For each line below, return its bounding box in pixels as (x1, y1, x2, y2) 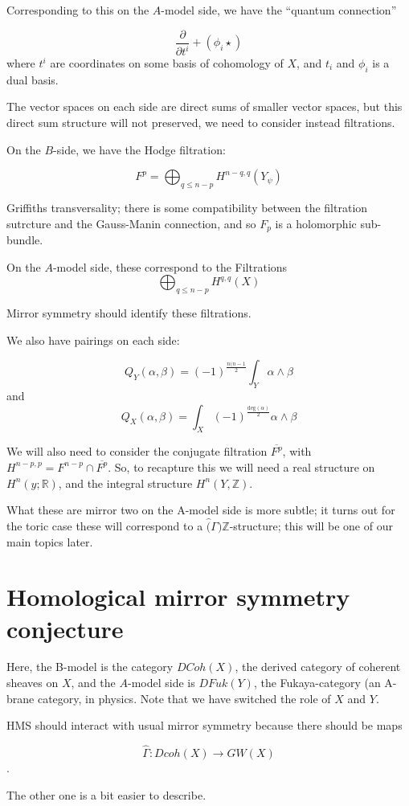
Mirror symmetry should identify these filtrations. (6, 305, 252, 321)
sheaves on (6, 674, 59, 691)
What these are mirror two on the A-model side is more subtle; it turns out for (6, 501, 395, 518)
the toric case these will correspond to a (6, 517, 203, 534)
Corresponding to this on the (6, 2, 149, 18)
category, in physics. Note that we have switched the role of (37, 689, 331, 706)
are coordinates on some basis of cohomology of (50, 55, 284, 71)
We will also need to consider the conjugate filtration (6, 443, 268, 460)
